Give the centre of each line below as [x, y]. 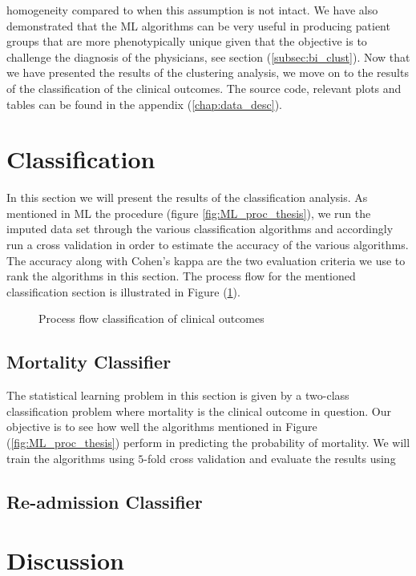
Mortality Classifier [89, 362]
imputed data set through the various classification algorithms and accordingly [200, 229]
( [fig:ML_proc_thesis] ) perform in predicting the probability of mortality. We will [208, 443]
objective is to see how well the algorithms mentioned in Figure [162, 427]
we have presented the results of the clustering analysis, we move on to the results [208, 73]
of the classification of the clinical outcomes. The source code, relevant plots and [204, 88]
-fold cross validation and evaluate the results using [270, 458]
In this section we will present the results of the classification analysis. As [187, 197]
